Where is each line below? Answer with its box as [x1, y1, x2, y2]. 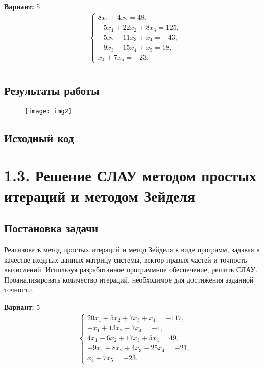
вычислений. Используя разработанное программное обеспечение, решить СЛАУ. [4, 264, 258, 275]
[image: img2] [25, 107, 73, 115]
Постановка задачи [4, 220, 99, 236]
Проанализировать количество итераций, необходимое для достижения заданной [4, 274, 254, 285]
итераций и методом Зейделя [4, 185, 196, 206]
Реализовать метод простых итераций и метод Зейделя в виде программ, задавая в [4, 244, 260, 254]
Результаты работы [4, 82, 100, 98]
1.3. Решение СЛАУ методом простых [4, 165, 257, 186]
